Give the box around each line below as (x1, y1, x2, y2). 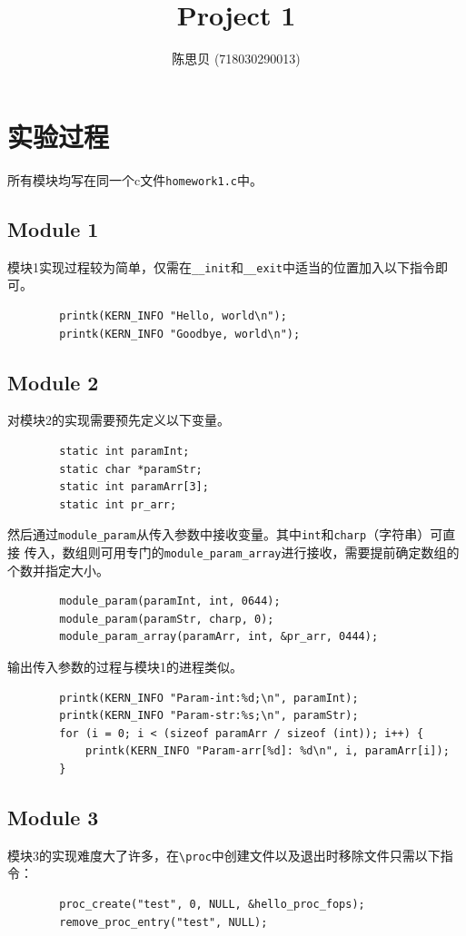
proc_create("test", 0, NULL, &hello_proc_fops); (59, 898, 365, 911)
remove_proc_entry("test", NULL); (59, 915, 268, 929)
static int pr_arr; (59, 498, 177, 511)
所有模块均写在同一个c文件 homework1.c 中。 (7, 170, 263, 189)
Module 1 (7, 214, 99, 242)
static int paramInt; (59, 444, 190, 458)
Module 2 (7, 368, 99, 396)
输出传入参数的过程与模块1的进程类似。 (7, 657, 243, 675)
